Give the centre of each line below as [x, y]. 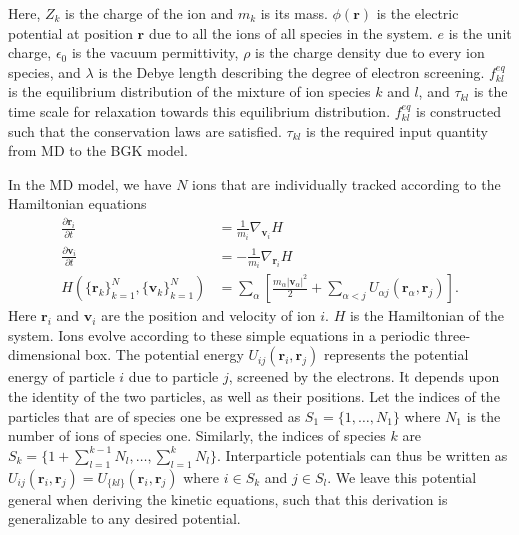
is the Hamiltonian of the [427, 315]
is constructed [458, 110]
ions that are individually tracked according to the [346, 183]
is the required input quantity [397, 130]
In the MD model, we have [90, 183]
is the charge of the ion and [149, 13]
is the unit [480, 32]
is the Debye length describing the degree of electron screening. [291, 71]
